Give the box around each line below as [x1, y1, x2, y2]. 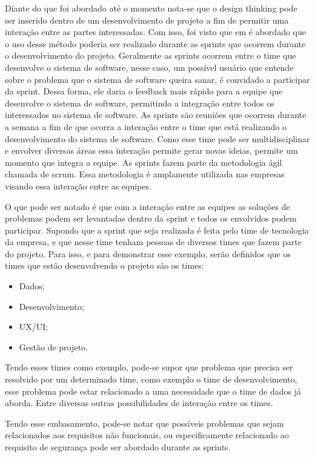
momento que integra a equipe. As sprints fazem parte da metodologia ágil [5, 156, 282, 168]
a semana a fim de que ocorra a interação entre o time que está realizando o [5, 120, 287, 133]
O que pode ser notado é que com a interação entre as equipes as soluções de [5, 200, 290, 212]
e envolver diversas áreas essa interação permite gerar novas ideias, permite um [5, 144, 298, 157]
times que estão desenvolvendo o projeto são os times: [5, 259, 204, 272]
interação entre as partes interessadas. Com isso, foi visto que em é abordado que [5, 25, 306, 38]
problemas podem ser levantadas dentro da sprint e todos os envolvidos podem [5, 212, 297, 225]
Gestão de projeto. [19, 340, 88, 353]
